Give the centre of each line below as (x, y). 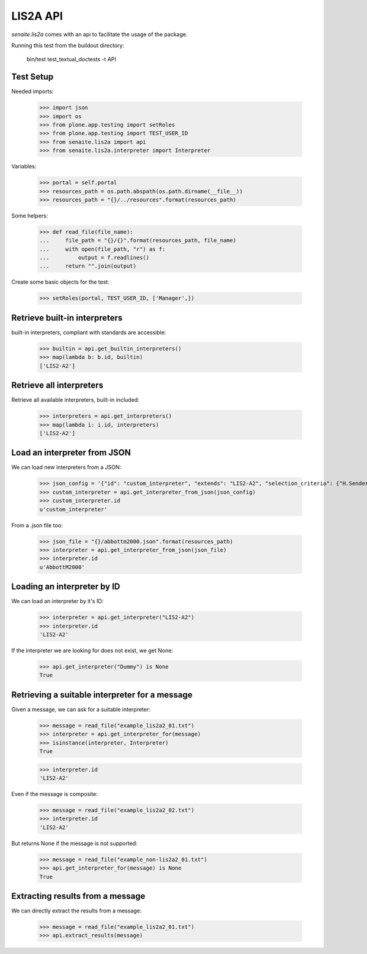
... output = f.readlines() (95, 258)
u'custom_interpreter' (73, 509)
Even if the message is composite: (54, 794)
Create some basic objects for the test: (60, 282)
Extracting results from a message (78, 896)
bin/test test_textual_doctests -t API (71, 59)
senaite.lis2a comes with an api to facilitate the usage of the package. (99, 34)
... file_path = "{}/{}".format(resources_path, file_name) (138, 241)
